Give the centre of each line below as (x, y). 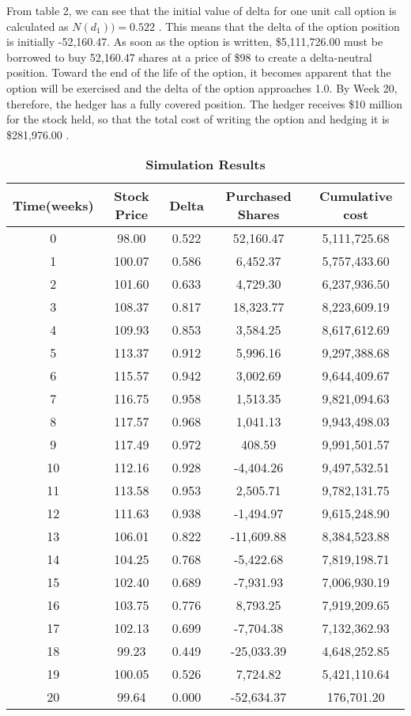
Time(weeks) (53, 205)
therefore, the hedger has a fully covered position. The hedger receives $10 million (204, 103)
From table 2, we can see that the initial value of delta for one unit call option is (202, 10)
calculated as (38, 26)
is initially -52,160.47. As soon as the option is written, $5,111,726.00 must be (195, 42)
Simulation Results (205, 165)
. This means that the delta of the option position (279, 26)
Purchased (258, 196)
